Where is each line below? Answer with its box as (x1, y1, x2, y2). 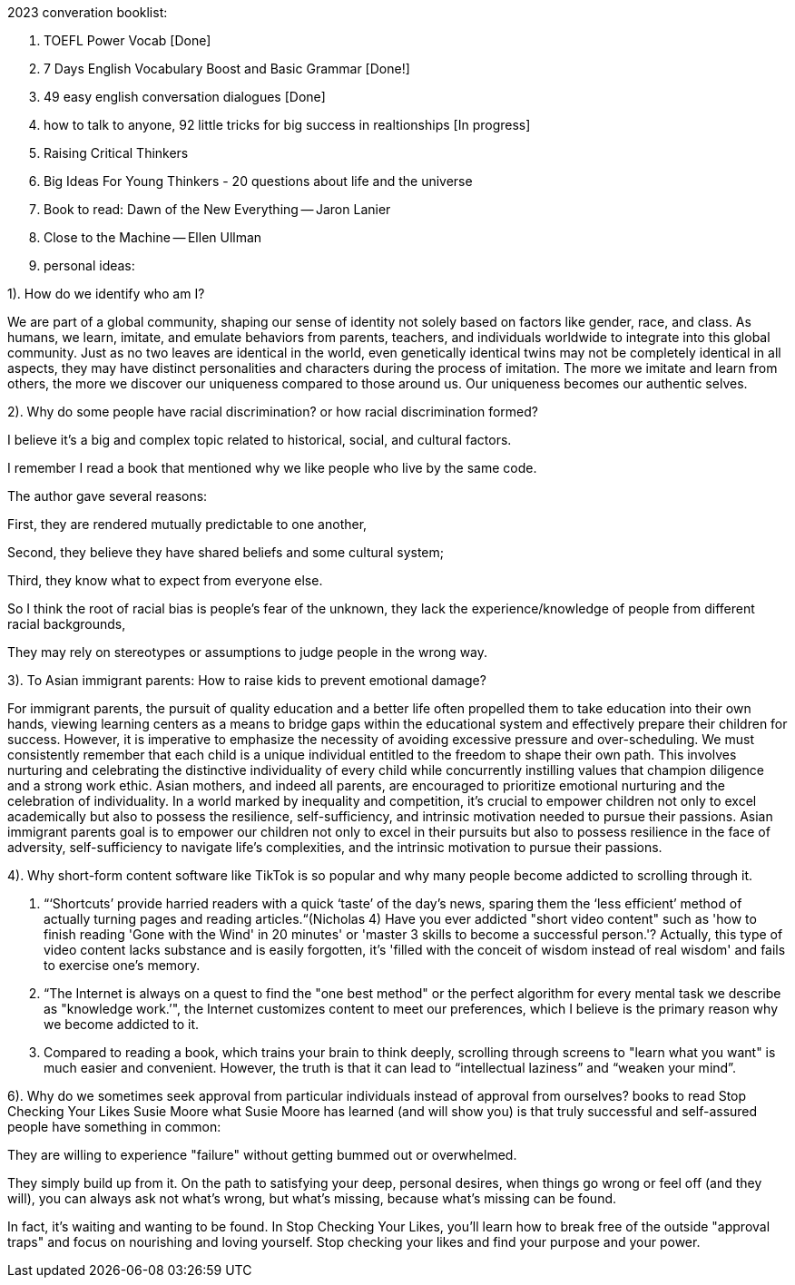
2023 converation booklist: (7, 5, 168, 20)
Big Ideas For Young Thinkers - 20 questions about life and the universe (44, 173, 473, 189)
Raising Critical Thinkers (44, 145, 189, 161)
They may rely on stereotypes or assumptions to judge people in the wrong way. (7, 644, 488, 660)
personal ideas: (44, 258, 135, 273)
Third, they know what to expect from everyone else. (7, 573, 323, 588)
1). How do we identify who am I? (7, 286, 205, 301)
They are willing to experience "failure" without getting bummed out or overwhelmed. (7, 1147, 517, 1162)
